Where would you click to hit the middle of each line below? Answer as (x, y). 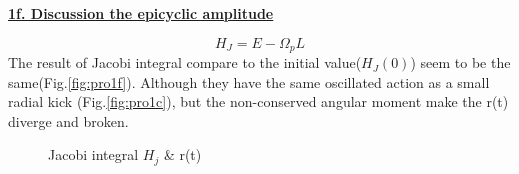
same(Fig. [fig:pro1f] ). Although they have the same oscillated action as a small (249, 81)
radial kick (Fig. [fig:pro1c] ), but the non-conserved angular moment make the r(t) (258, 101)
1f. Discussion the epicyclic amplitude (141, 13)
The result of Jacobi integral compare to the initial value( (185, 62)
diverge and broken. (68, 120)
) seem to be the (460, 62)
